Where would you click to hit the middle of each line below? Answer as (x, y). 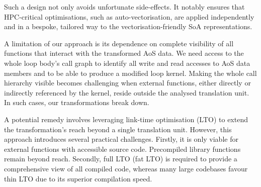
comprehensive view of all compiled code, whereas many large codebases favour (126, 168)
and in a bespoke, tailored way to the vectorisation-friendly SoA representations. (128, 26)
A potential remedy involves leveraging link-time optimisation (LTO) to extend (126, 119)
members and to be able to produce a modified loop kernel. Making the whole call (130, 73)
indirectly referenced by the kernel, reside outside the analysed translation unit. (127, 92)
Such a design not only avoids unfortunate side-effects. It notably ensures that (124, 7)
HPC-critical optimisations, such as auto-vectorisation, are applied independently (129, 16)
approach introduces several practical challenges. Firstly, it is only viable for (121, 139)
